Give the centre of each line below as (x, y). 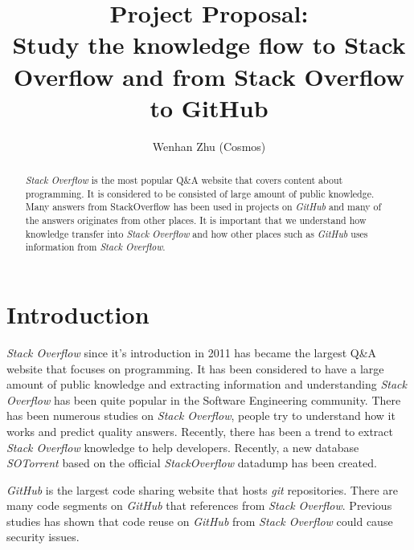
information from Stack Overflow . (95, 247)
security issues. (43, 537)
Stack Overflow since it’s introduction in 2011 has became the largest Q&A (192, 352)
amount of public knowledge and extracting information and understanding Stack (207, 384)
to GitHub (209, 107)
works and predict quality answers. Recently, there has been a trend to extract (200, 431)
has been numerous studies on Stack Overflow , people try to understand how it (201, 416)
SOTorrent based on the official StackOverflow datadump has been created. (192, 463)
